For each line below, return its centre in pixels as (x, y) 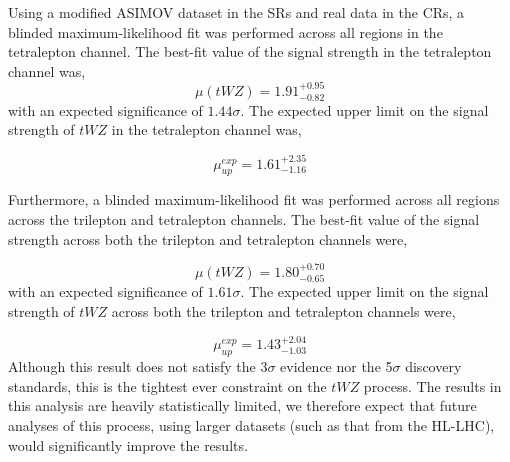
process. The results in (432, 385)
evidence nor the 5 (336, 366)
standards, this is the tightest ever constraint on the (167, 385)
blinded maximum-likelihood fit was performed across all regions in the (225, 31)
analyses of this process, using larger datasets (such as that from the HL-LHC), (251, 425)
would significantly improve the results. (128, 444)
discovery (433, 366)
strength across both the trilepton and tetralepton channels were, (208, 238)
